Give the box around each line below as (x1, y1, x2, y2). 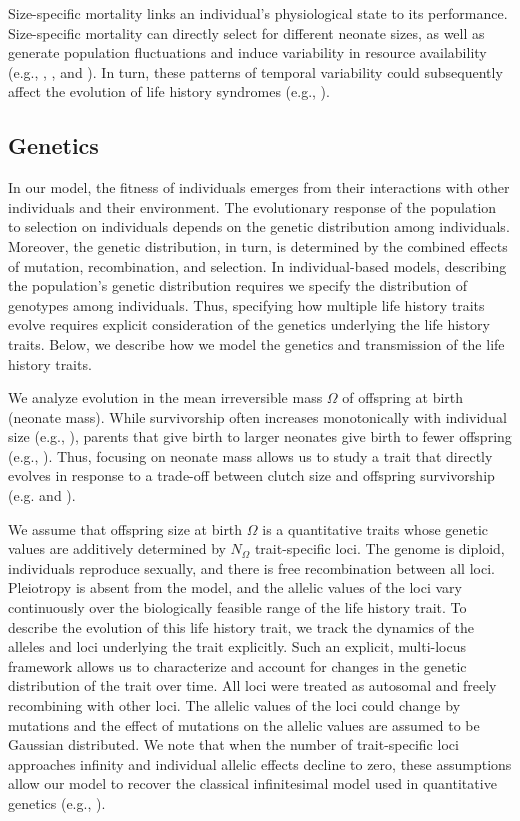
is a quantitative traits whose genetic (262, 518, 489, 539)
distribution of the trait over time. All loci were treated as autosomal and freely (8, 675, 497, 696)
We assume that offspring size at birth (8, 518, 243, 539)
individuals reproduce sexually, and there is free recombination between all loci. (8, 557, 495, 578)
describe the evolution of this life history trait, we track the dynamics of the (8, 616, 474, 637)
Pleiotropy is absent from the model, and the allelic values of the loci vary (8, 577, 462, 598)
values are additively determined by (8, 538, 226, 559)
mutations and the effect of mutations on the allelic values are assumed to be (8, 714, 480, 735)
